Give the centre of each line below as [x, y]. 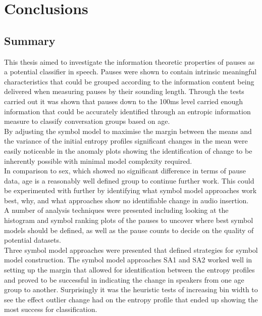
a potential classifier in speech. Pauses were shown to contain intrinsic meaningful [130, 72]
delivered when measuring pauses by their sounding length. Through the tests [124, 91]
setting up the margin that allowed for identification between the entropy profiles [129, 270]
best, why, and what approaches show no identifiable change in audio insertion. [126, 200]
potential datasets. [33, 240]
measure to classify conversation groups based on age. [87, 121]
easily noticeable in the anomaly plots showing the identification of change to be [128, 150]
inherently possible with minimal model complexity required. [98, 161]
